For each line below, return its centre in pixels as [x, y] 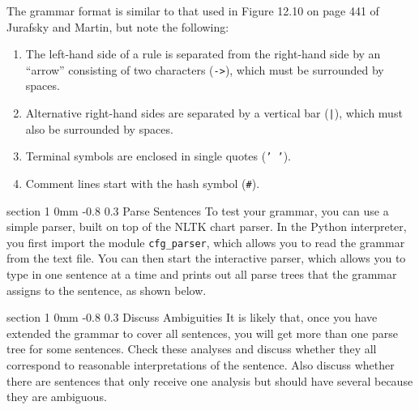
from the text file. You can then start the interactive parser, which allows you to [206, 258]
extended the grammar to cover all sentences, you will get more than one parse [202, 333]
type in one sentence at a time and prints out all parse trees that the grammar [202, 274]
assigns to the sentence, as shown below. [107, 290]
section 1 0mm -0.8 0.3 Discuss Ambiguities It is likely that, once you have [192, 317]
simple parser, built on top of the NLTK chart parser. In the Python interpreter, [207, 226]
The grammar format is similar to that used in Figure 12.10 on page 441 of [193, 11]
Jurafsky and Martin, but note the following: [118, 26]
